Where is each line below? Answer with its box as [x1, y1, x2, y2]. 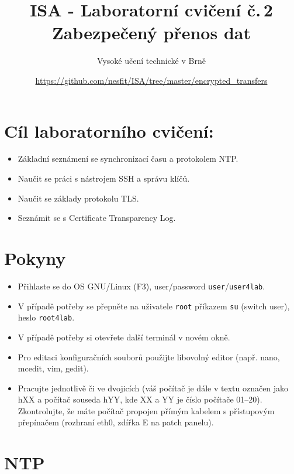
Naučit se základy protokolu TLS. [18, 192, 139, 204]
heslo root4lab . [18, 311, 75, 323]
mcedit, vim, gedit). [18, 362, 89, 374]
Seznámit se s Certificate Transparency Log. [18, 212, 176, 224]
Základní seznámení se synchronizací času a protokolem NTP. [18, 152, 238, 165]
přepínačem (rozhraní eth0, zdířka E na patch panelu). [18, 416, 214, 428]
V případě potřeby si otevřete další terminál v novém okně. [18, 330, 230, 343]
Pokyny [4, 246, 66, 270]
